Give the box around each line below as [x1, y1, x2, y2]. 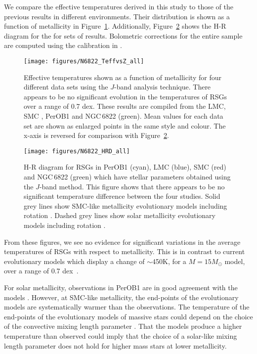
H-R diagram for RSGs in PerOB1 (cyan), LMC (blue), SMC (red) [24, 162, 226, 172]
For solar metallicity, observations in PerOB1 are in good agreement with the [4, 282, 238, 292]
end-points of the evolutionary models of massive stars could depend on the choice [4, 311, 253, 321]
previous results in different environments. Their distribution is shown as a [4, 11, 230, 21]
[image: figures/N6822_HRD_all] [24, 147, 130, 155]
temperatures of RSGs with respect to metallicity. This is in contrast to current [4, 246, 245, 257]
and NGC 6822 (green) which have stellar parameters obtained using [24, 172, 231, 182]
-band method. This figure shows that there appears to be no [39, 181, 225, 191]
